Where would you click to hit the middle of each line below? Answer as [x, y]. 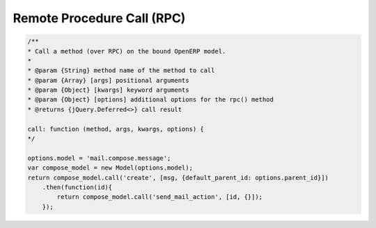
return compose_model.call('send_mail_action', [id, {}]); [160, 197]
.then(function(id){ [77, 187]
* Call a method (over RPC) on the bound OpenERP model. [127, 51]
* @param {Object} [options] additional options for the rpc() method [151, 100]
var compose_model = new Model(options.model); [110, 168]
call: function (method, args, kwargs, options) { [116, 129]
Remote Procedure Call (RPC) [99, 18]
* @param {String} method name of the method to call [121, 71]
